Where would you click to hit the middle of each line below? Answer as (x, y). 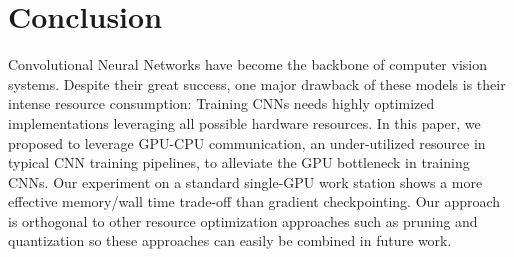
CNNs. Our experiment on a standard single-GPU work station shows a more (245, 181)
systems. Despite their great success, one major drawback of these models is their (257, 83)
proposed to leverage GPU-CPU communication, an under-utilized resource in (247, 142)
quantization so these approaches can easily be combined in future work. (230, 240)
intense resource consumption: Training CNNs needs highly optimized (221, 103)
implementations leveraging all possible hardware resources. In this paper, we (244, 122)
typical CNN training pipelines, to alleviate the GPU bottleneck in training (239, 162)
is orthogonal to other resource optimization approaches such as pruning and (243, 220)
